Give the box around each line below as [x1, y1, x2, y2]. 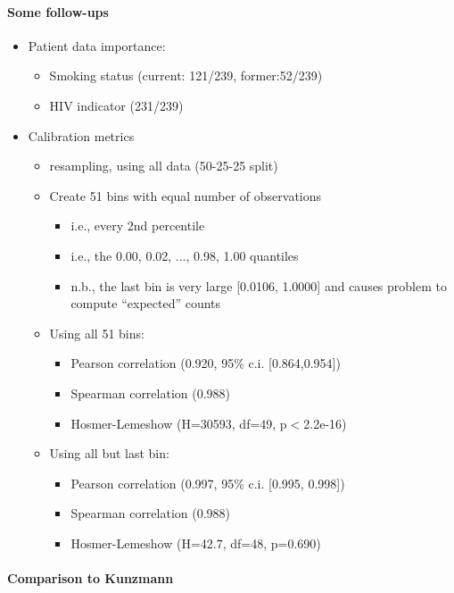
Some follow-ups [7, 2, 109, 21]
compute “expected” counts [70, 294, 221, 313]
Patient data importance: [28, 36, 166, 54]
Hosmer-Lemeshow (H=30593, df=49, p [70, 413, 287, 432]
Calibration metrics [28, 126, 135, 145]
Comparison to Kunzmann [7, 569, 174, 588]
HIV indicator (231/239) [49, 96, 184, 114]
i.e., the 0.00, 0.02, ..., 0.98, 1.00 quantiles [70, 246, 299, 264]
